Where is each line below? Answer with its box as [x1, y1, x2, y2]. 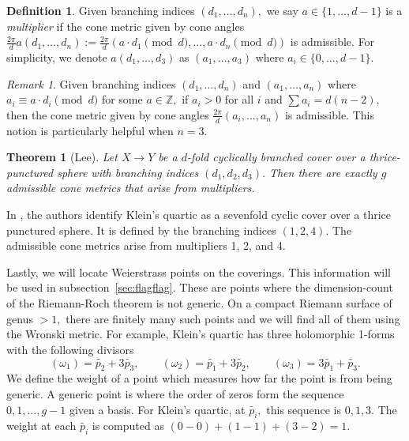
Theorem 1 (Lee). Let [6, 149, 118, 165]
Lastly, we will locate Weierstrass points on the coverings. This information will [6, 263, 391, 280]
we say [266, 2, 298, 18]
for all [224, 91, 254, 107]
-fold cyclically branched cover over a [187, 149, 366, 165]
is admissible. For [290, 33, 375, 50]
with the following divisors [6, 341, 134, 357]
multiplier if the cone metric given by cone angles [6, 17, 245, 34]
